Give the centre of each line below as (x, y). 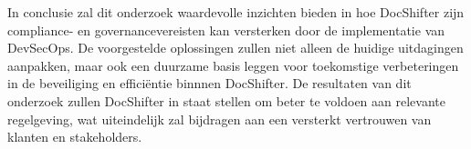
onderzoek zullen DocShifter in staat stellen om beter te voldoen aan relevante (226, 100)
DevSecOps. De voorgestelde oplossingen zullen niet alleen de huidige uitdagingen (235, 48)
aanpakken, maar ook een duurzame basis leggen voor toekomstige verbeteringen (233, 65)
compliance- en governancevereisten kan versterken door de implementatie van (226, 30)
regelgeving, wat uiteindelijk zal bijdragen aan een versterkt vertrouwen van (220, 119)
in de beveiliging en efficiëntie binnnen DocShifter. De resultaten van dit (209, 83)
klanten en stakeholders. (75, 137)
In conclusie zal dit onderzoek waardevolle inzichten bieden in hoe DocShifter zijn (236, 12)
